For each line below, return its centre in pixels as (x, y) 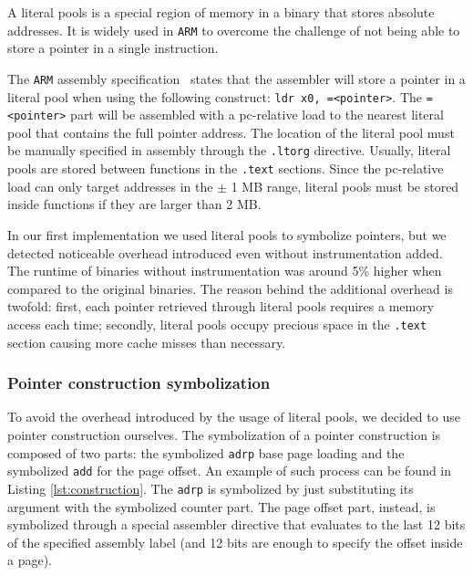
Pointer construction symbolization (139, 383)
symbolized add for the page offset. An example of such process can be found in (230, 471)
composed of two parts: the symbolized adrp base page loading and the (206, 452)
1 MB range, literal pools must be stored (345, 186)
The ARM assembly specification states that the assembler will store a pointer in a (236, 78)
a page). (30, 560)
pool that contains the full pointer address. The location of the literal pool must (231, 132)
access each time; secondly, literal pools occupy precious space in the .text (217, 324)
